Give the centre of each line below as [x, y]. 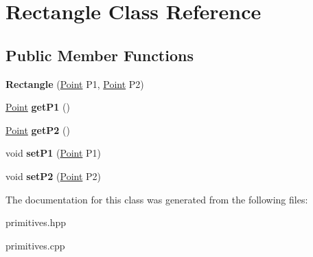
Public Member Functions [100, 55]
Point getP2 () [38, 130]
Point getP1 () [38, 107]
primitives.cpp [35, 245]
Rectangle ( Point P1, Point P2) [75, 83]
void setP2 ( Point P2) [54, 176]
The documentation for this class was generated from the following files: [157, 199]
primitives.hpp [36, 222]
